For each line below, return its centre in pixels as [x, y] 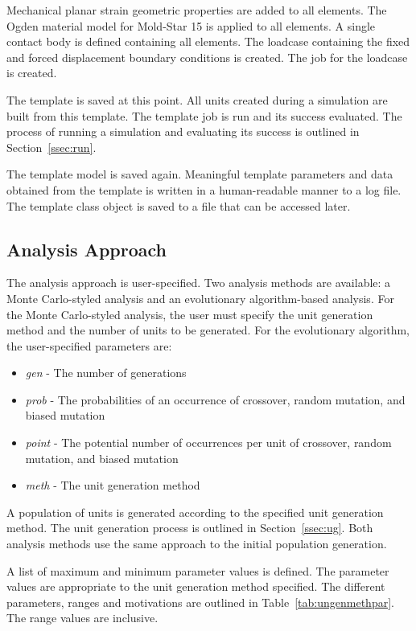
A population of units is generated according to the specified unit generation [195, 512]
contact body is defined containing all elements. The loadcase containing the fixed [208, 41]
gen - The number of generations [106, 373]
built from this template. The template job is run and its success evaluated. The [204, 115]
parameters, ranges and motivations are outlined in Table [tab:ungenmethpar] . [200, 602]
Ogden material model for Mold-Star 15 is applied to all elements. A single [191, 25]
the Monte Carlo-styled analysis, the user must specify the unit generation [190, 314]
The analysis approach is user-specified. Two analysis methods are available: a [199, 283]
